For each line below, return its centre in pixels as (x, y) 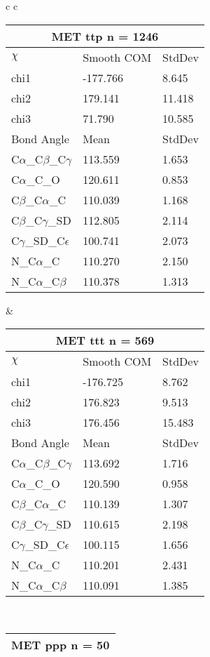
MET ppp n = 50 (61, 644)
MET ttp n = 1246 (105, 36)
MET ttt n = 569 (105, 340)
